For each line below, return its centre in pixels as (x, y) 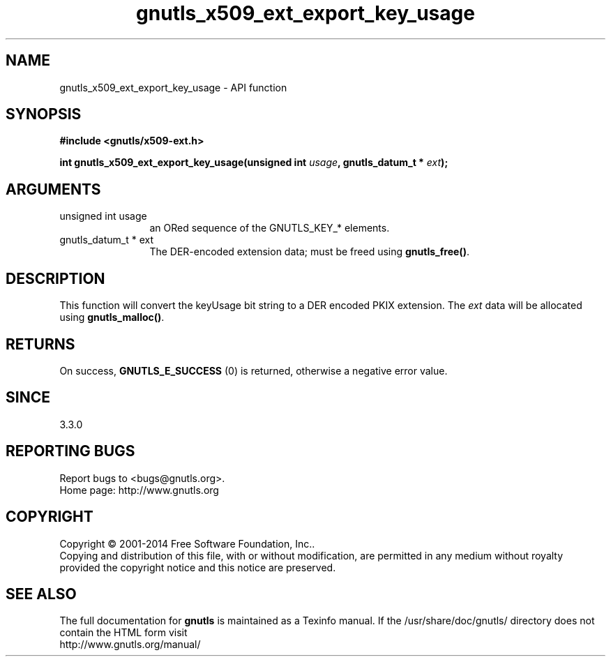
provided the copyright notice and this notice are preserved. (198, 567)
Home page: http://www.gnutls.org (139, 490)
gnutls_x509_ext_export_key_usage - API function (173, 87)
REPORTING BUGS (70, 451)
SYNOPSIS (44, 114)
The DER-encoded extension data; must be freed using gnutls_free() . (309, 252)
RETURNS (40, 344)
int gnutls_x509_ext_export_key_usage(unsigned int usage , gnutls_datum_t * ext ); (254, 163)
